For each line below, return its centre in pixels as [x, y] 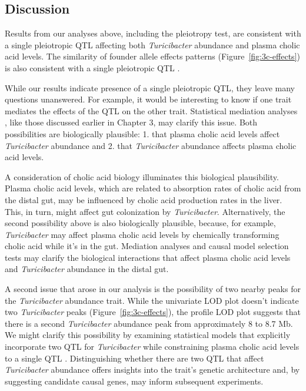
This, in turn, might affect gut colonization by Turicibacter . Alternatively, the [145, 211]
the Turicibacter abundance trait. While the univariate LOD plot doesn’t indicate [152, 300]
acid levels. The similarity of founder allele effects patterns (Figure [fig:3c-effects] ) [152, 56]
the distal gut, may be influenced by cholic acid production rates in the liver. [144, 199]
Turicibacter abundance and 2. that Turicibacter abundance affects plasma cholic [151, 145]
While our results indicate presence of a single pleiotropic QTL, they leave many [150, 87]
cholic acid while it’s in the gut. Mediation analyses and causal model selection [147, 246]
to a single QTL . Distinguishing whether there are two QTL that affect [134, 358]
